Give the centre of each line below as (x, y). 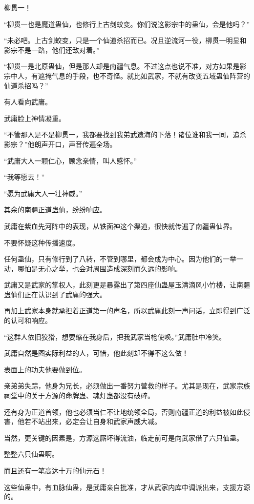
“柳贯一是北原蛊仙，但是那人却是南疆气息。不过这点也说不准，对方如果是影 (125, 66)
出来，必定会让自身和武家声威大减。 (103, 421)
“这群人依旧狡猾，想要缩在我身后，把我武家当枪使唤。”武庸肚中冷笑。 (115, 336)
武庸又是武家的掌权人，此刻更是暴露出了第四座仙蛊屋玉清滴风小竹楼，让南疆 (127, 285)
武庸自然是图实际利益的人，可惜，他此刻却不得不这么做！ (96, 353)
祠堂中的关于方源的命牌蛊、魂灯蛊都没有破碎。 (79, 395)
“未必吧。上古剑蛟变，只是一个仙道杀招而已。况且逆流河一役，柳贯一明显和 (125, 40)
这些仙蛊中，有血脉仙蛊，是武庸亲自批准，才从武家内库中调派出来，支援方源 (127, 487)
